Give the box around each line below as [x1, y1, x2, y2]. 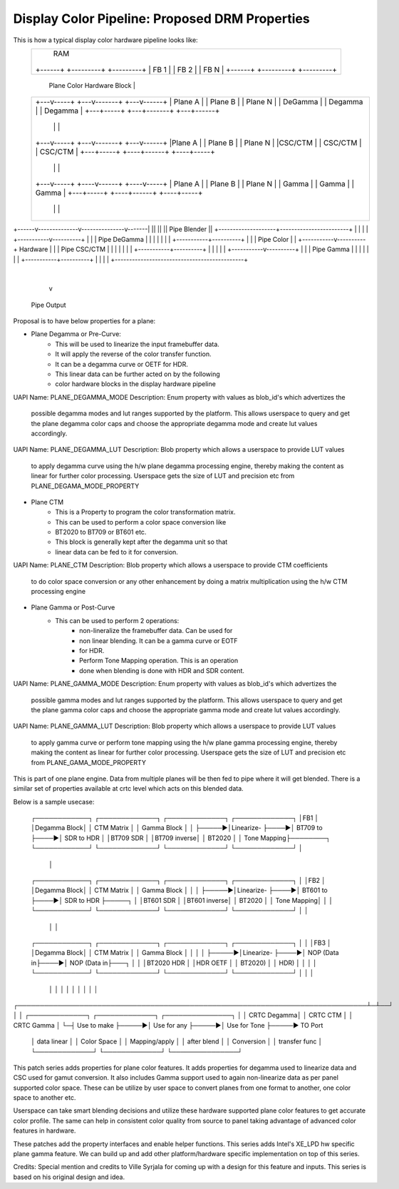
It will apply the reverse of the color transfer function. [55, 350, 212, 358]
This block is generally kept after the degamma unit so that [55, 537, 228, 546]
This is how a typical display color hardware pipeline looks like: [13, 36, 199, 44]
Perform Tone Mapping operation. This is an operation [79, 657, 239, 665]
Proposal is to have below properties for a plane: [13, 317, 156, 325]
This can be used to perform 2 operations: [55, 616, 180, 624]
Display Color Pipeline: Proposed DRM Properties [13, 11, 310, 26]
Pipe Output [31, 300, 66, 309]
